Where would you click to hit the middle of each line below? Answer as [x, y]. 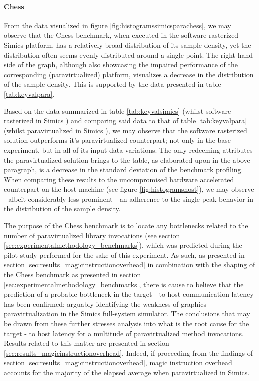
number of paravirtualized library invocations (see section [92, 235]
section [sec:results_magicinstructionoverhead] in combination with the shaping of [129, 265]
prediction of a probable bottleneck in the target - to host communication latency [129, 294]
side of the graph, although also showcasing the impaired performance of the [121, 64]
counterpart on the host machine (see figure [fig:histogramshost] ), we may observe [129, 189]
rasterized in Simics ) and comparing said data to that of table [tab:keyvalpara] [126, 120]
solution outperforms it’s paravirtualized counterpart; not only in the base [118, 140]
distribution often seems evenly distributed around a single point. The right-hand [128, 54]
